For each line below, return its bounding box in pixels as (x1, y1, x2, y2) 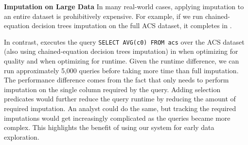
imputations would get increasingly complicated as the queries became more (4, 113, 230, 123)
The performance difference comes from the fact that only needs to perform (4, 75, 229, 85)
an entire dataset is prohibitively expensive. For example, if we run (4, 11, 203, 21)
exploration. (4, 131, 39, 142)
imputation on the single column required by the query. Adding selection (4, 84, 221, 94)
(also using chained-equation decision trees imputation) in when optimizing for (4, 46, 238, 56)
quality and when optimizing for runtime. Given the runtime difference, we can (4, 56, 239, 66)
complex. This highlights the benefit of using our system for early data (4, 122, 214, 132)
